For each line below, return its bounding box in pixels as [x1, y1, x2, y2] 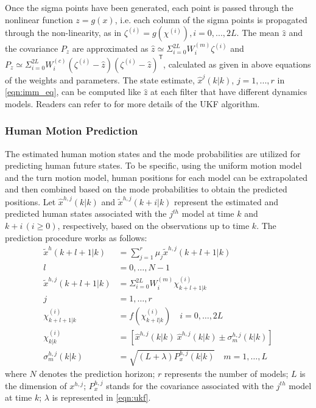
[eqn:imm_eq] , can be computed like [5, 85, 141, 98]
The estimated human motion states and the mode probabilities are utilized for [5, 147, 301, 160]
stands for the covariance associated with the [106, 379, 274, 392]
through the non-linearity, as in [5, 26, 122, 39]
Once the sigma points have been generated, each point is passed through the [5, 1, 293, 13]
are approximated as [72, 42, 149, 54]
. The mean [236, 26, 279, 39]
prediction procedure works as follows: [5, 231, 147, 244]
